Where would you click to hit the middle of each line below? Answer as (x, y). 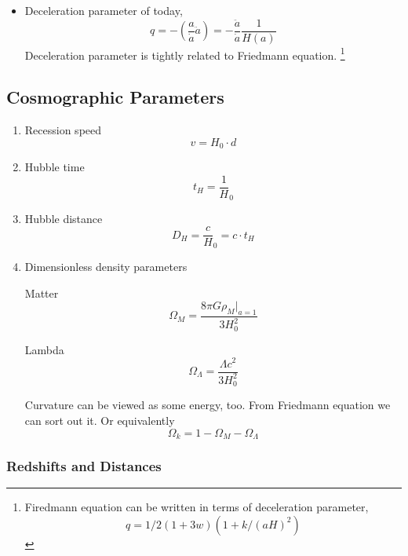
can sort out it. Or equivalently (100, 420)
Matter (42, 293)
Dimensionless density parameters (106, 267)
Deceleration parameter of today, (104, 10)
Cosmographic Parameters (115, 97)
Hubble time (55, 167)
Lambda (44, 349)
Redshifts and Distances (84, 465)
